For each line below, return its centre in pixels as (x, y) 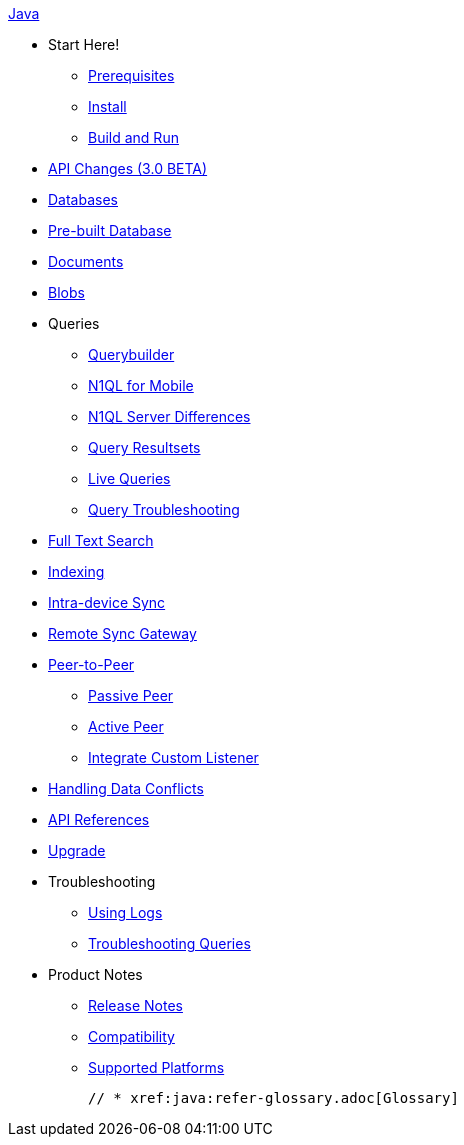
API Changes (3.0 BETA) (128, 168)
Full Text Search (101, 540)
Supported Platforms (156, 1067)
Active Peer (126, 726)
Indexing (76, 571)
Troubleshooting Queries (169, 943)
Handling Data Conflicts (126, 788)
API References (99, 819)
